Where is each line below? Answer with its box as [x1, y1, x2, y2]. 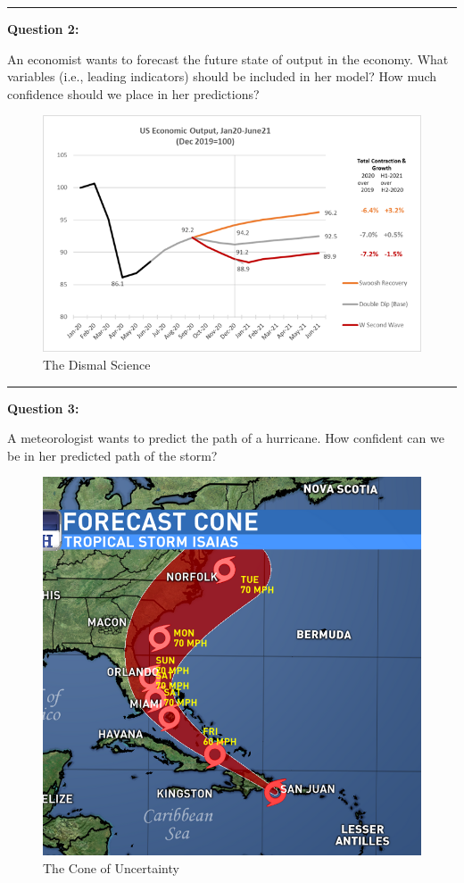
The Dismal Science [43, 355, 151, 374]
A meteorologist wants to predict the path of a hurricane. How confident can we [7, 429, 444, 447]
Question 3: [7, 398, 79, 417]
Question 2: [7, 20, 79, 37]
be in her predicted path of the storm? [7, 446, 218, 464]
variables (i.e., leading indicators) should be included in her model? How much [7, 67, 437, 86]
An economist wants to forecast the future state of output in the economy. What [7, 49, 449, 68]
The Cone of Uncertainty [43, 859, 179, 878]
